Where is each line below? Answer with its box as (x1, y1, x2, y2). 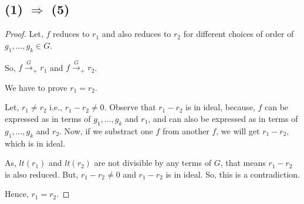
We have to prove (5, 81, 67, 93)
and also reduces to (102, 28, 171, 40)
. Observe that (104, 101, 156, 113)
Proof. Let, (5, 28, 43, 40)
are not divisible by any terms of (94, 157, 211, 169)
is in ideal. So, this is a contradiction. (165, 168, 300, 180)
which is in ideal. (5, 137, 66, 149)
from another (162, 124, 210, 137)
